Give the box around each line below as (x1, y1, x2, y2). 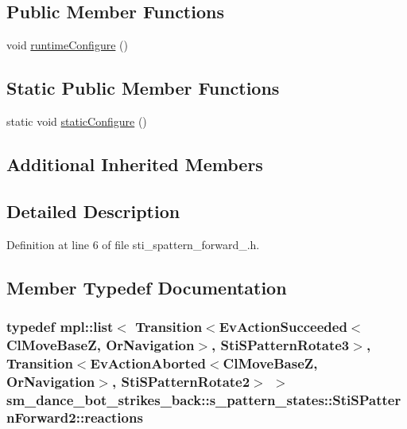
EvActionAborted (90, 353, 206, 372)
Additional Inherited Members (6, 151, 263, 176)
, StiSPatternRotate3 (211, 334, 350, 354)
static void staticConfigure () (6, 113, 147, 129)
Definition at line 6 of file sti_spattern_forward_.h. (6, 236, 260, 252)
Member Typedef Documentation (6, 275, 287, 299)
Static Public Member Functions (6, 76, 280, 100)
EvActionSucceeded (219, 316, 347, 336)
